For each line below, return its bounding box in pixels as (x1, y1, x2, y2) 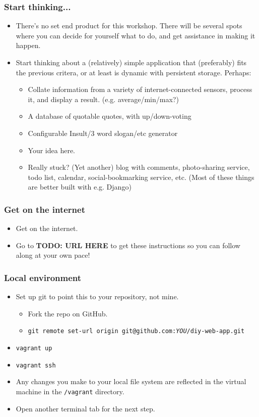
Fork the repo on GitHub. (28, 308, 108, 318)
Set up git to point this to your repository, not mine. (16, 291, 179, 302)
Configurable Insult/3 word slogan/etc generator (28, 127, 178, 138)
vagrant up (16, 345, 52, 352)
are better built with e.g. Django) (28, 181, 132, 192)
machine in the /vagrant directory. (16, 386, 124, 396)
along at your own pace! (16, 250, 90, 260)
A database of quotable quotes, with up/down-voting (28, 111, 191, 121)
